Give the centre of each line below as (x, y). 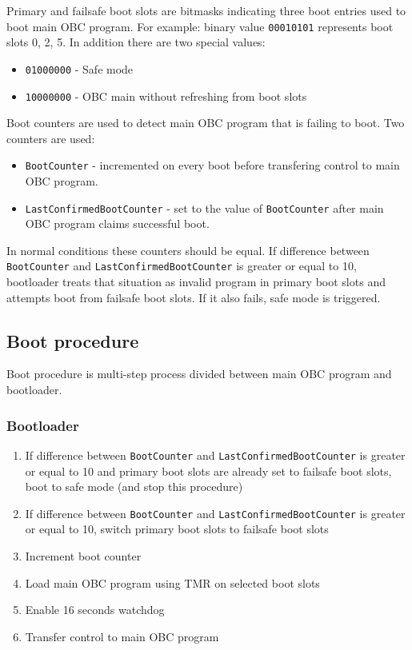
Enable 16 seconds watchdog (95, 610)
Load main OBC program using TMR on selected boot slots (172, 582)
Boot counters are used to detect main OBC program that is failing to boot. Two (206, 123)
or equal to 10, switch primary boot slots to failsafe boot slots (177, 529)
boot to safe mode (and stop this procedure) (134, 487)
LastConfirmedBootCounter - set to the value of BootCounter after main (204, 207)
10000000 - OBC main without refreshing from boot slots (166, 96)
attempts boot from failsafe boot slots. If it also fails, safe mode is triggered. (194, 297)
